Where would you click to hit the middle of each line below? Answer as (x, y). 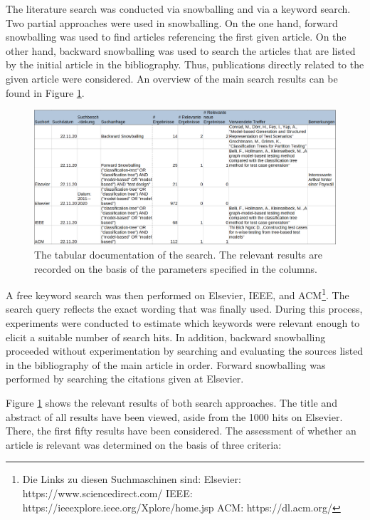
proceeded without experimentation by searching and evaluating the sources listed (185, 351)
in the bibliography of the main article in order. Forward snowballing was (166, 364)
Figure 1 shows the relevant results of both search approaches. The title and (171, 402)
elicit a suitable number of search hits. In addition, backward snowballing (166, 337)
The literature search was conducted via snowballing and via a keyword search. (178, 9)
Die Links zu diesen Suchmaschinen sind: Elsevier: (132, 479)
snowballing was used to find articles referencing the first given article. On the (176, 37)
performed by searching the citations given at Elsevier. (125, 379)
